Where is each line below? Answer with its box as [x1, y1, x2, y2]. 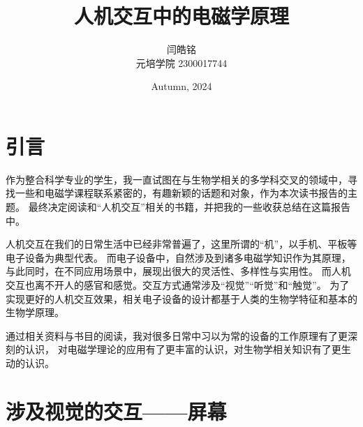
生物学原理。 [6, 305, 64, 320]
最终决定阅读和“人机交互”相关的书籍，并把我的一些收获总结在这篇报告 [28, 200, 350, 214]
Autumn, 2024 [151, 79, 212, 93]
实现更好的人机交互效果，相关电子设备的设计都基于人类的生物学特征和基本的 [6, 291, 357, 306]
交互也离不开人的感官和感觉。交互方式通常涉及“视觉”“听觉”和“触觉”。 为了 [6, 278, 350, 292]
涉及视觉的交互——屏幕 [6, 396, 227, 425]
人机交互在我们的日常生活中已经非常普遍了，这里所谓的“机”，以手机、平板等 [6, 237, 357, 251]
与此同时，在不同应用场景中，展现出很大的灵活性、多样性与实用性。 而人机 [6, 264, 351, 278]
